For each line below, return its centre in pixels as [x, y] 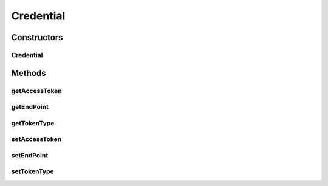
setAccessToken [36, 139]
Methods [29, 73]
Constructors [37, 37]
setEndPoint [30, 155]
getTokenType [33, 123]
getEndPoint [30, 107]
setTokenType [32, 171]
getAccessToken [36, 91]
